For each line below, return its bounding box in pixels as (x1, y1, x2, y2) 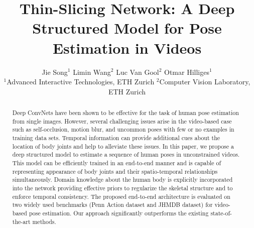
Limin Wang (73, 66, 111, 77)
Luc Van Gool (116, 66, 159, 77)
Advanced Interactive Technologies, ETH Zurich (7, 76, 155, 87)
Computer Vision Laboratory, (159, 76, 250, 87)
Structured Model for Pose (32, 18, 222, 38)
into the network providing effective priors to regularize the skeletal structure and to (12, 183, 233, 192)
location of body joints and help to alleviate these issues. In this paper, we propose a (12, 142, 234, 150)
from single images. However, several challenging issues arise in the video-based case (12, 117, 232, 125)
